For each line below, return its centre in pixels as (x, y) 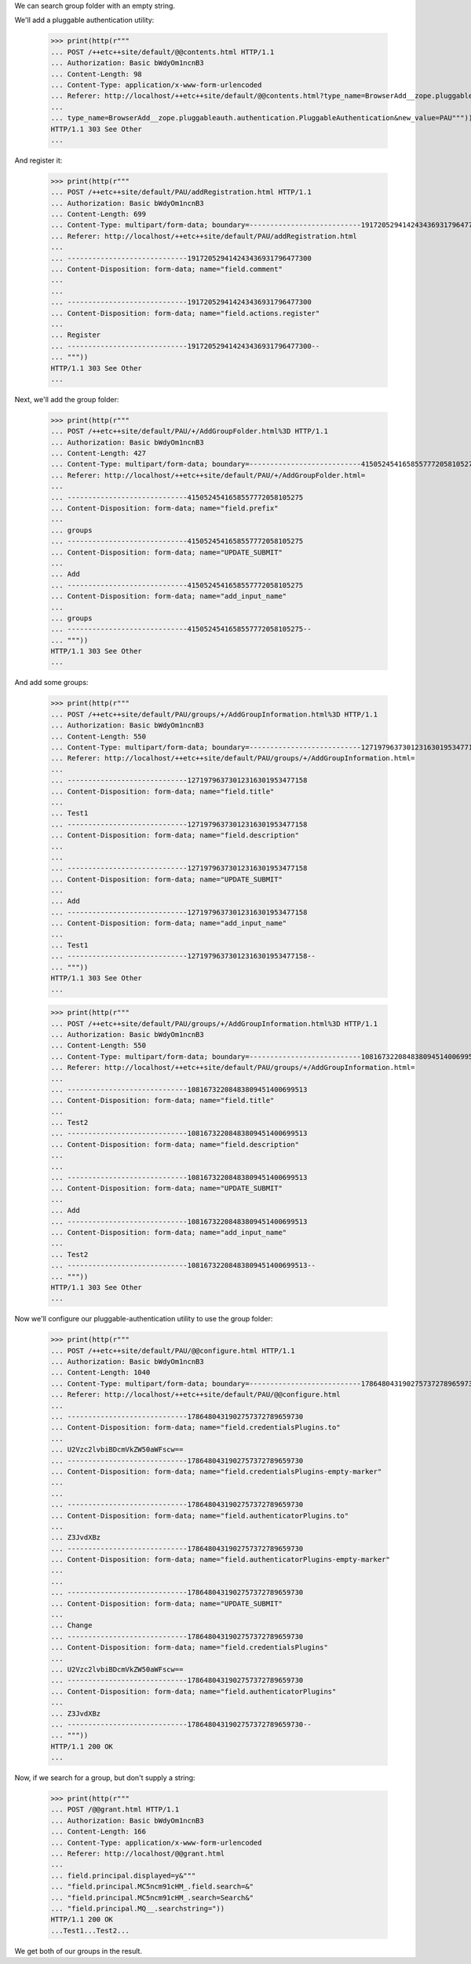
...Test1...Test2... (90, 1930)
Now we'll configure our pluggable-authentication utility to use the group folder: (144, 1319)
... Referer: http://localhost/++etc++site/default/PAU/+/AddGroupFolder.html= (208, 475)
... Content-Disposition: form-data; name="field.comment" (166, 269)
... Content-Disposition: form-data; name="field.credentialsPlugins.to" (195, 1427)
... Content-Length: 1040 (100, 1372)
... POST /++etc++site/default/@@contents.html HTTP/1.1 (162, 52)
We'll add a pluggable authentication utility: (84, 20)
